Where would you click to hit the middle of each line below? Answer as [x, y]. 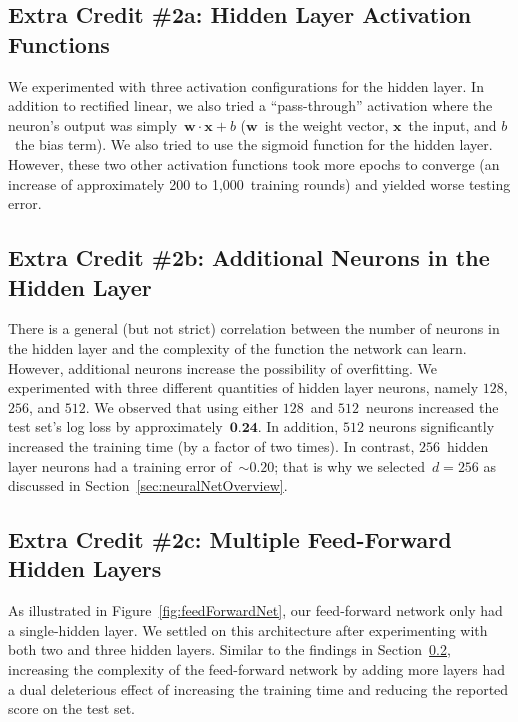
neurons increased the [432, 406]
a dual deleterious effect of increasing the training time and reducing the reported [258, 688]
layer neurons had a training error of [120, 465]
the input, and [452, 124]
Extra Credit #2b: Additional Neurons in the [249, 257]
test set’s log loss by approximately [115, 426]
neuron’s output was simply [93, 124]
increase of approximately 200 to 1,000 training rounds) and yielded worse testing [259, 183]
